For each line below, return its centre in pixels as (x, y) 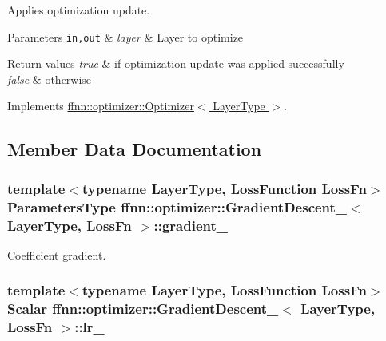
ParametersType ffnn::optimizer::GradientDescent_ (177, 206)
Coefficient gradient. (57, 254)
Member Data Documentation (135, 149)
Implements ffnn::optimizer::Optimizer (101, 106)
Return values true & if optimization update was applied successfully (176, 63)
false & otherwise (50, 79)
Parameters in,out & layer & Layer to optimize (125, 36)
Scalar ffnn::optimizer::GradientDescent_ (143, 309)
